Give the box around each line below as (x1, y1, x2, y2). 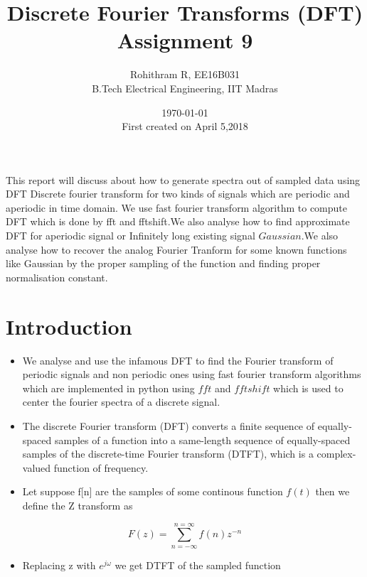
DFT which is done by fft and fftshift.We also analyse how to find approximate (6, 214, 350, 229)
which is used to (273, 380, 344, 395)
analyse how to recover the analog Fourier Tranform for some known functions (6, 242, 347, 257)
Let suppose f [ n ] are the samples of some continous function (22, 484, 283, 499)
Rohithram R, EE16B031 (130, 67, 240, 82)
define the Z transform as (22, 497, 133, 512)
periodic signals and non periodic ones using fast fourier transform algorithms (22, 367, 361, 382)
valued (22, 460, 51, 475)
